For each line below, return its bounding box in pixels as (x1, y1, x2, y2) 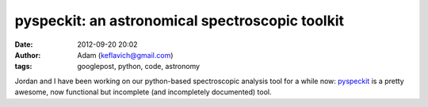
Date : (14, 40, 33, 49)
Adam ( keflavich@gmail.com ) (77, 50, 174, 59)
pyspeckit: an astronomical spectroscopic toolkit (14, 12, 345, 29)
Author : (14, 50, 41, 59)
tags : (14, 62, 32, 71)
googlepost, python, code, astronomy (77, 62, 201, 71)
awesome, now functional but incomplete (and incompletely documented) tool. (14, 87, 273, 97)
